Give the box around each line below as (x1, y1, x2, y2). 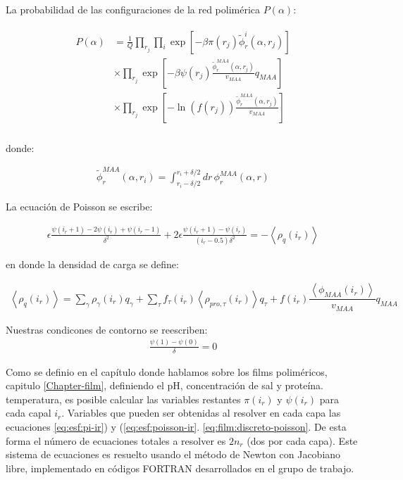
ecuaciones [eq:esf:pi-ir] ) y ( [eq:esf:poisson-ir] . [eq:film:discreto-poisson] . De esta (6, 419, 347, 434)
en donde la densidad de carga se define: (6, 256, 179, 271)
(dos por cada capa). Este (247, 433, 358, 448)
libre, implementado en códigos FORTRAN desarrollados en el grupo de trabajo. (6, 460, 354, 475)
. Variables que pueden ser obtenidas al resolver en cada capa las (61, 405, 341, 420)
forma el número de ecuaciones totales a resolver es (6, 433, 226, 448)
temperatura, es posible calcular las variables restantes (6, 391, 241, 406)
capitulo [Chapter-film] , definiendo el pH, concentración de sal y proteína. (6, 378, 323, 393)
